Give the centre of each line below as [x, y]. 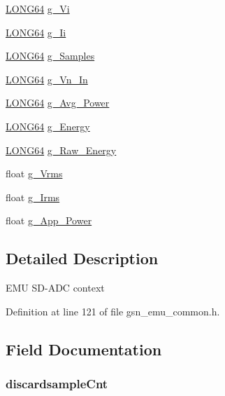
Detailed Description [82, 258]
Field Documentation [84, 349]
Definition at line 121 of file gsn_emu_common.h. [113, 311]
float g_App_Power [49, 220]
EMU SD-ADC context [55, 288]
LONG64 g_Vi [38, 8]
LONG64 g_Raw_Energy [61, 150]
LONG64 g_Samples [50, 56]
